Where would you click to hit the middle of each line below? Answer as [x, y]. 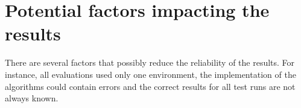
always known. [32, 98]
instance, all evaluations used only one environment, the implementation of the [150, 74]
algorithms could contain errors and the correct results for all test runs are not [150, 86]
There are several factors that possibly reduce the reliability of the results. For [150, 62]
